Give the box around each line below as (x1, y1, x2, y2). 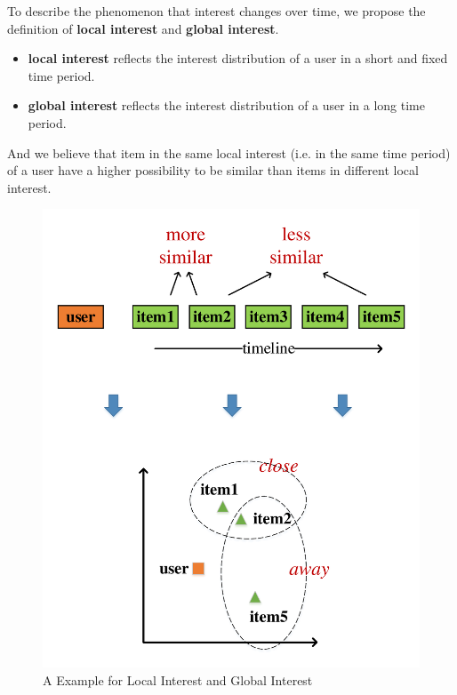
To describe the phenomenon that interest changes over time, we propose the (7, 2, 426, 20)
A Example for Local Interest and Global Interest (43, 670, 313, 689)
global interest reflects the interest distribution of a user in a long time (28, 96, 425, 115)
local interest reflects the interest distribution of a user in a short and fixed (28, 49, 448, 68)
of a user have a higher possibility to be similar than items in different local (7, 161, 419, 180)
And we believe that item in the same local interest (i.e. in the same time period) (7, 143, 451, 162)
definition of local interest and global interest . (7, 19, 279, 37)
